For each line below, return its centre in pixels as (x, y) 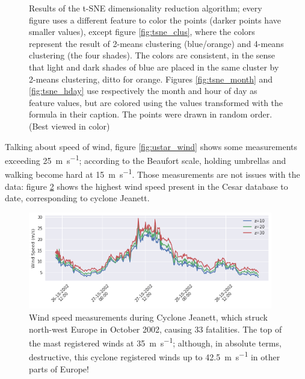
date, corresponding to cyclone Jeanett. (77, 198)
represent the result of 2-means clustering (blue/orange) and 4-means (156, 43)
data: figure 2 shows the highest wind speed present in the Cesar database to (146, 186)
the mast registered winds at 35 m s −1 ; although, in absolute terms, (155, 342)
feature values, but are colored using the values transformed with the (156, 102)
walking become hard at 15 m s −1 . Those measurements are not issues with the (152, 174)
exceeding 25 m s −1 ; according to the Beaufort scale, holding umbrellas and (146, 159)
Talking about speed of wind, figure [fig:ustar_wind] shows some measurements (151, 146)
